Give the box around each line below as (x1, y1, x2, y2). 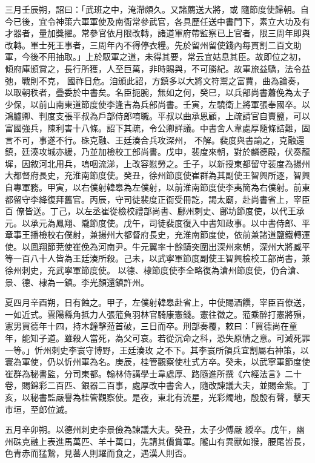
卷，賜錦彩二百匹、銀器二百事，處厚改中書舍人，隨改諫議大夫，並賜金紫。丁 (5, 379, 310, 392)
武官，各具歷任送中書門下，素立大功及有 (148, 15, 310, 27)
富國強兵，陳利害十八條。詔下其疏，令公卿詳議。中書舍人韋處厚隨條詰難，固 (5, 121, 310, 134)
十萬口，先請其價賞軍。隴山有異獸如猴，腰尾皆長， (106, 435, 310, 447)
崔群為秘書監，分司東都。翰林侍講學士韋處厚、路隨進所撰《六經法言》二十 (5, 367, 302, 379)
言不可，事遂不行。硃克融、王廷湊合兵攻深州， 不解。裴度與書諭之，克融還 (5, 133, 305, 146)
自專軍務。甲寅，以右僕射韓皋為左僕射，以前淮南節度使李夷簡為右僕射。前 (5, 180, 302, 193)
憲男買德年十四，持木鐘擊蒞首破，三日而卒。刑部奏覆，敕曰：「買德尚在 (5, 320, 289, 332)
